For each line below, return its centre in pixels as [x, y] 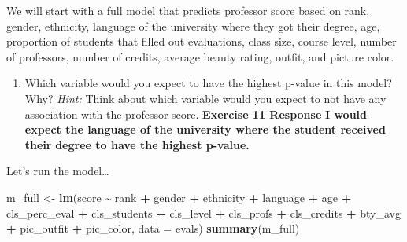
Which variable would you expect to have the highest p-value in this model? [208, 83]
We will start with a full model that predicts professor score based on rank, [188, 10]
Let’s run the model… [58, 171]
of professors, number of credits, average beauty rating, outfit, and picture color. [200, 56]
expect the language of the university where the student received [205, 129]
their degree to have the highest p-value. [137, 144]
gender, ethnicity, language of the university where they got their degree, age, [193, 26]
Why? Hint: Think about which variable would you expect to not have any [205, 98]
